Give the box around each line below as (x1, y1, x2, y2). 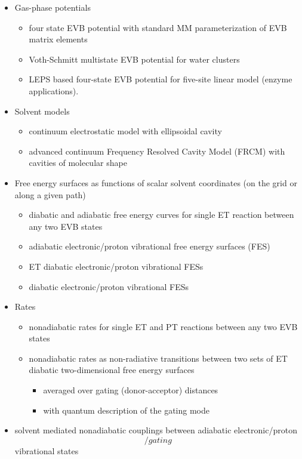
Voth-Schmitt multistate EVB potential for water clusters (29, 53, 240, 65)
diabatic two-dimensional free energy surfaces (29, 363, 195, 376)
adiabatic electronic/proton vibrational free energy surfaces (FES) (29, 240, 270, 252)
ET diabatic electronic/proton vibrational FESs (29, 260, 204, 272)
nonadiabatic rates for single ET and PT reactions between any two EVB (29, 320, 298, 332)
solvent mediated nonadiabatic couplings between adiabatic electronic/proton (14, 424, 297, 436)
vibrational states (14, 444, 79, 457)
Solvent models (14, 104, 70, 117)
